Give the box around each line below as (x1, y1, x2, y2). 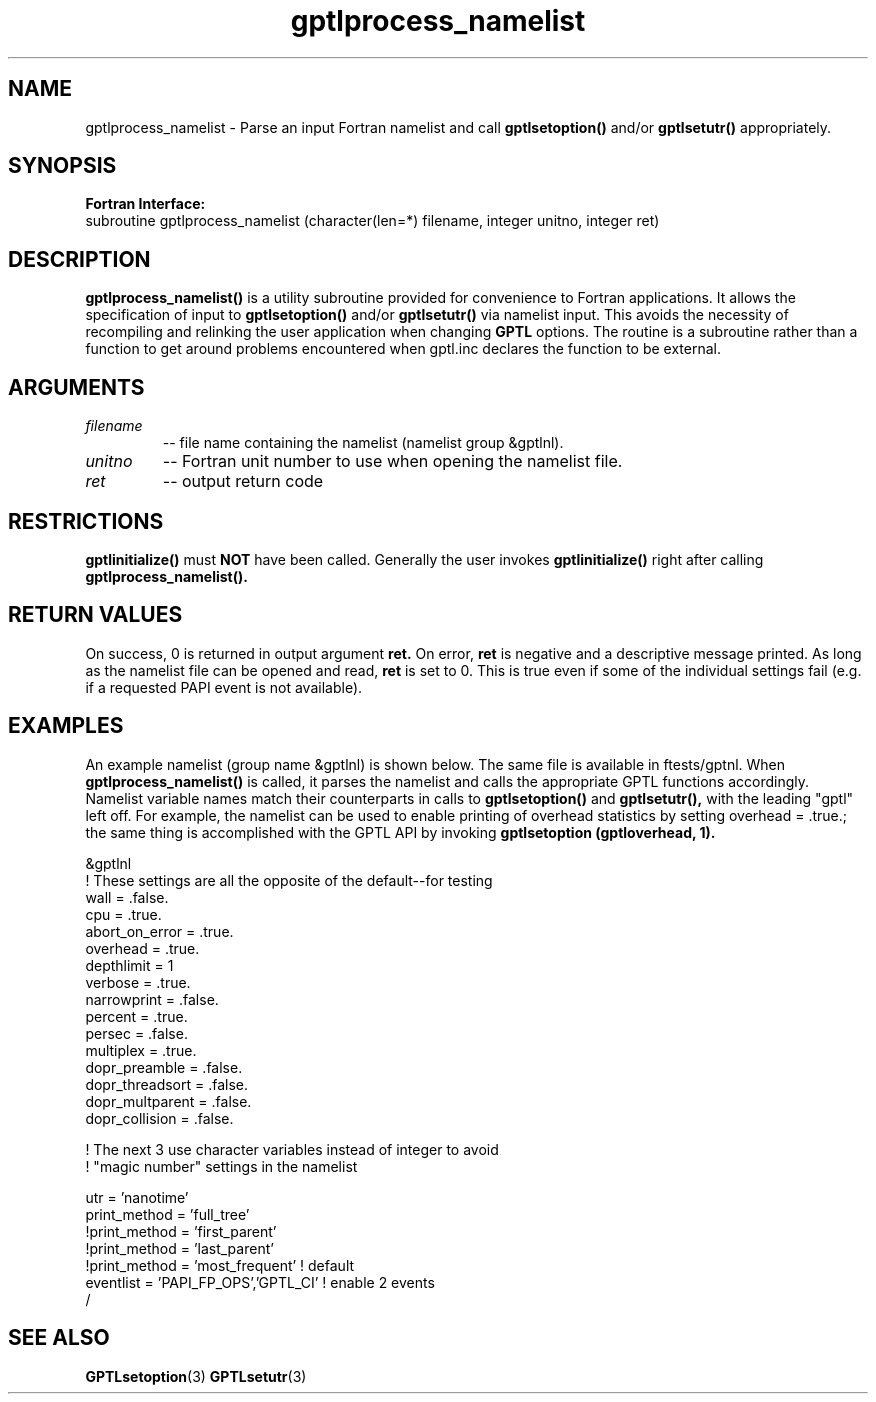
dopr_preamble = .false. (85, 1058, 243, 1076)
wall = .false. (85, 888, 169, 906)
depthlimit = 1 (85, 956, 174, 974)
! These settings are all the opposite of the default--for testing (85, 871, 493, 889)
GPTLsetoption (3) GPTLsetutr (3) (85, 1367, 307, 1385)
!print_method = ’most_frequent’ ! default (85, 1256, 355, 1274)
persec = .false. (85, 1024, 188, 1042)
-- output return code (162, 471, 324, 492)
